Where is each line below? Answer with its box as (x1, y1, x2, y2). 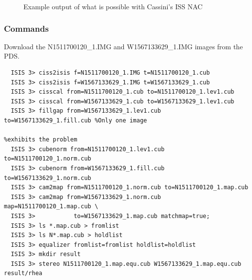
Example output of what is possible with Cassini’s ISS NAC (23, 1, 203, 11)
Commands (4, 22, 49, 34)
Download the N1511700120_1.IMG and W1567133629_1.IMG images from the (4, 41, 243, 51)
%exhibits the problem (4, 136, 78, 143)
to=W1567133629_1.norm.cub (4, 174, 91, 181)
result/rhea (4, 270, 42, 277)
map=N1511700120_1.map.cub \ (4, 203, 98, 210)
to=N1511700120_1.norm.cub (4, 155, 91, 162)
